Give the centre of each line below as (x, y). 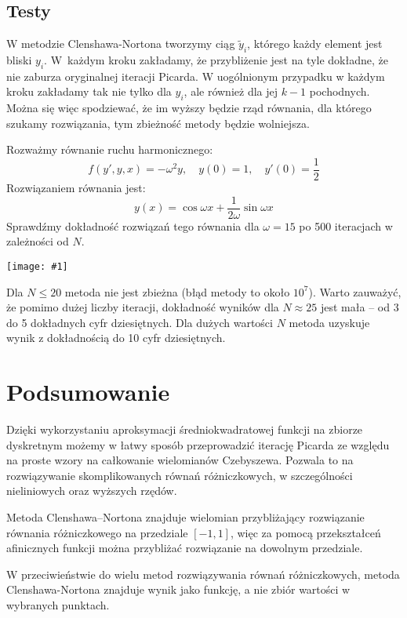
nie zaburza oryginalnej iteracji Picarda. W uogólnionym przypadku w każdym (196, 76)
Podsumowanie (88, 392)
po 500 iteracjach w (346, 225)
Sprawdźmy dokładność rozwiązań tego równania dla (133, 225)
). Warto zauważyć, (355, 291)
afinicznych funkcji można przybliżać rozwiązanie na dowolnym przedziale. (185, 548)
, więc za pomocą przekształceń (305, 532)
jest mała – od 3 (360, 307)
